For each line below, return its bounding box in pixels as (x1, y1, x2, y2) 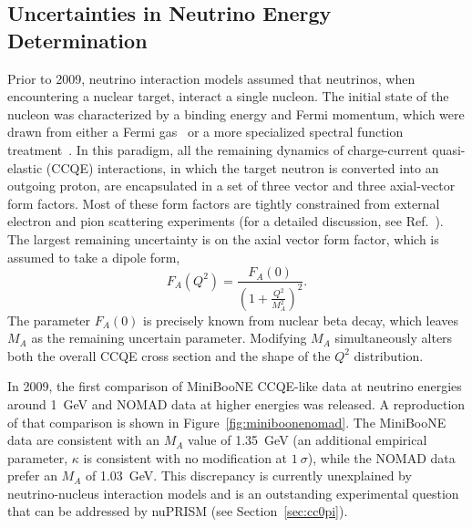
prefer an (7, 466, 57, 485)
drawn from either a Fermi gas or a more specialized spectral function (7, 122, 404, 141)
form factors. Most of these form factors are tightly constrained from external (7, 193, 440, 212)
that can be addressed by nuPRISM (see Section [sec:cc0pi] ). (7, 501, 348, 521)
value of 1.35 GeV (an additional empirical (188, 430, 427, 449)
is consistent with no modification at (83, 448, 288, 467)
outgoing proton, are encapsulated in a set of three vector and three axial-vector (7, 176, 456, 195)
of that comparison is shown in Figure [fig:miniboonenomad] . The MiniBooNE (7, 412, 446, 431)
